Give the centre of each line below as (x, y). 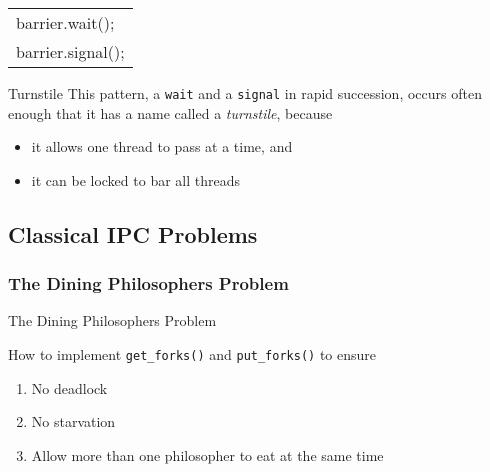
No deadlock (69, 387)
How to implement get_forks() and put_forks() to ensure (192, 354)
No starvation (73, 421)
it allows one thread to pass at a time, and (162, 146)
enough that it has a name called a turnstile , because (170, 112)
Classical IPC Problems (133, 233)
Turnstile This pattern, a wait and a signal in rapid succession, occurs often (245, 93)
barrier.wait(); (65, 22)
